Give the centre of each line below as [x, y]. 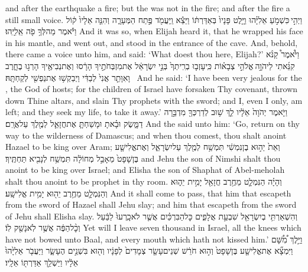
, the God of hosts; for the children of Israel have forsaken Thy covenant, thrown [152, 89]
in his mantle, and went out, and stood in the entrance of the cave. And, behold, [152, 42]
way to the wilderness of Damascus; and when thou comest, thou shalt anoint [146, 135]
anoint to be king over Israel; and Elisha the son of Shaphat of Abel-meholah [145, 170]
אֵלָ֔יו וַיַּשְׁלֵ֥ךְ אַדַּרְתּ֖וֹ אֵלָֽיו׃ [42, 262]
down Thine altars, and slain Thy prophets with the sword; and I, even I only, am [154, 100]
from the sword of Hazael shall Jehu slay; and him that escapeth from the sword [151, 204]
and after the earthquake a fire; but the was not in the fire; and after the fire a [148, 8]
